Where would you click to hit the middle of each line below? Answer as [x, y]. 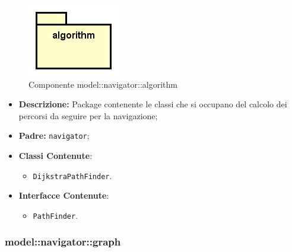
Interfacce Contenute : [64, 195]
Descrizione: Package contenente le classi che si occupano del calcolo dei [153, 104]
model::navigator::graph [63, 242]
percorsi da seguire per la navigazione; [88, 115]
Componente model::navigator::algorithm [103, 84]
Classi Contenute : [55, 156]
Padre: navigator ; [54, 135]
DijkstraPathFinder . [72, 175]
